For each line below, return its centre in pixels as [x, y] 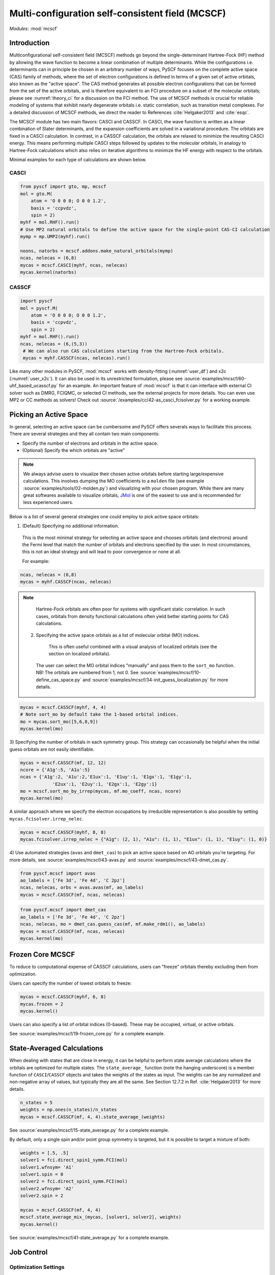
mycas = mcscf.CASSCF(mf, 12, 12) [63, 763]
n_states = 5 [36, 1102]
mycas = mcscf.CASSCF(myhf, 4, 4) [63, 707]
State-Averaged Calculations [57, 1048]
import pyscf [36, 301]
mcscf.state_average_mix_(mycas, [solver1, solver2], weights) [101, 1217]
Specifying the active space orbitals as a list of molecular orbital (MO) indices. [118, 635]
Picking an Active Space [49, 414]
